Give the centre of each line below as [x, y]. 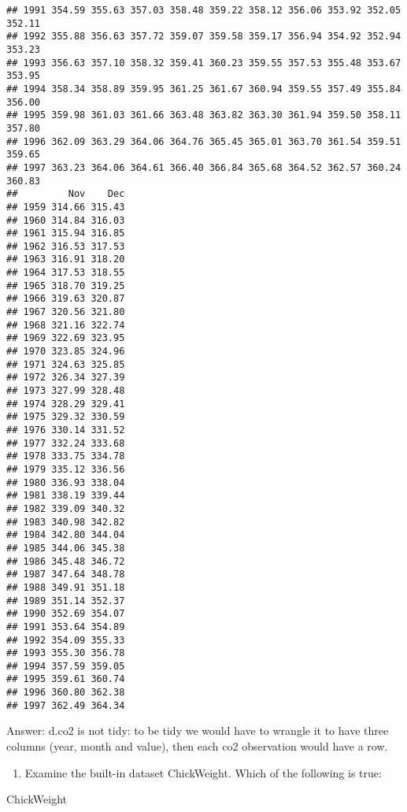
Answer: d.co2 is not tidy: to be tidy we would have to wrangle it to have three [198, 730]
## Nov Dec [66, 194]
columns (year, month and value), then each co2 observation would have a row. [197, 746]
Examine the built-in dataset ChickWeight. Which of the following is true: [203, 772]
